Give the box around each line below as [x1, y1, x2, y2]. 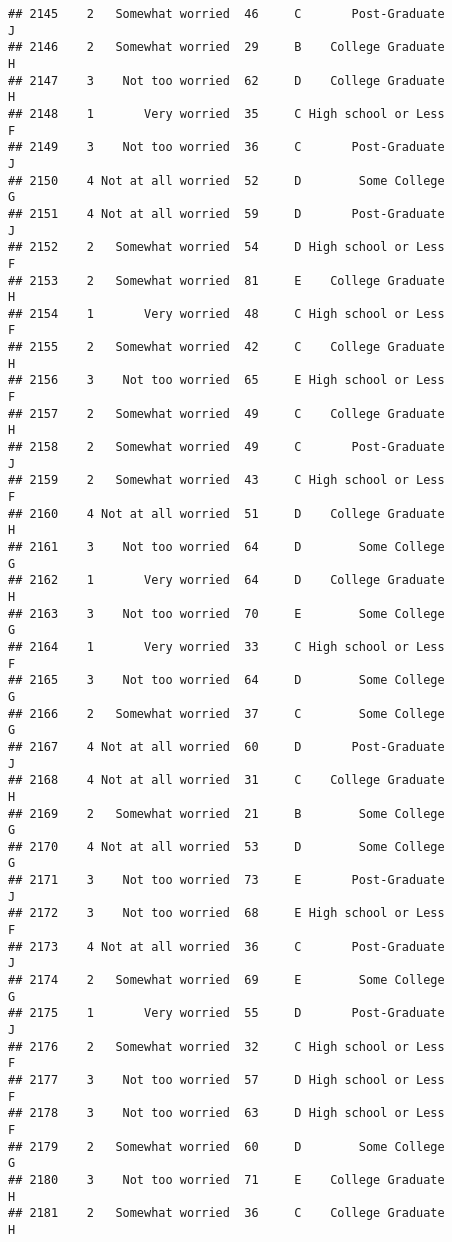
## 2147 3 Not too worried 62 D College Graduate [8, 73, 445, 88]
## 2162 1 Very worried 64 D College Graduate [8, 573, 445, 588]
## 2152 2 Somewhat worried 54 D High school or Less [8, 240, 445, 255]
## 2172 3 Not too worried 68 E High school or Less [8, 906, 445, 921]
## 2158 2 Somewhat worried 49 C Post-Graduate [8, 440, 445, 455]
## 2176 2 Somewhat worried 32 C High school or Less [8, 1039, 445, 1054]
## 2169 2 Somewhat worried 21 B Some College [8, 806, 445, 821]
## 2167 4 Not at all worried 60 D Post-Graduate [8, 739, 445, 754]
